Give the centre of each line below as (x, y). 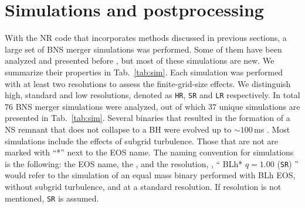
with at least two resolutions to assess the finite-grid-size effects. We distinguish (148, 83)
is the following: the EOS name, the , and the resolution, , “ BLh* (124, 163)
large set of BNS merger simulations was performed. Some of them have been (143, 49)
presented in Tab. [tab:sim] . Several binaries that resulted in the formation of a (148, 118)
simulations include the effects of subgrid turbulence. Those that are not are (142, 141)
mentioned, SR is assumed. (52, 198)
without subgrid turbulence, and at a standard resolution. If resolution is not (143, 186)
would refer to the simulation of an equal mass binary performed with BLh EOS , (150, 175)
